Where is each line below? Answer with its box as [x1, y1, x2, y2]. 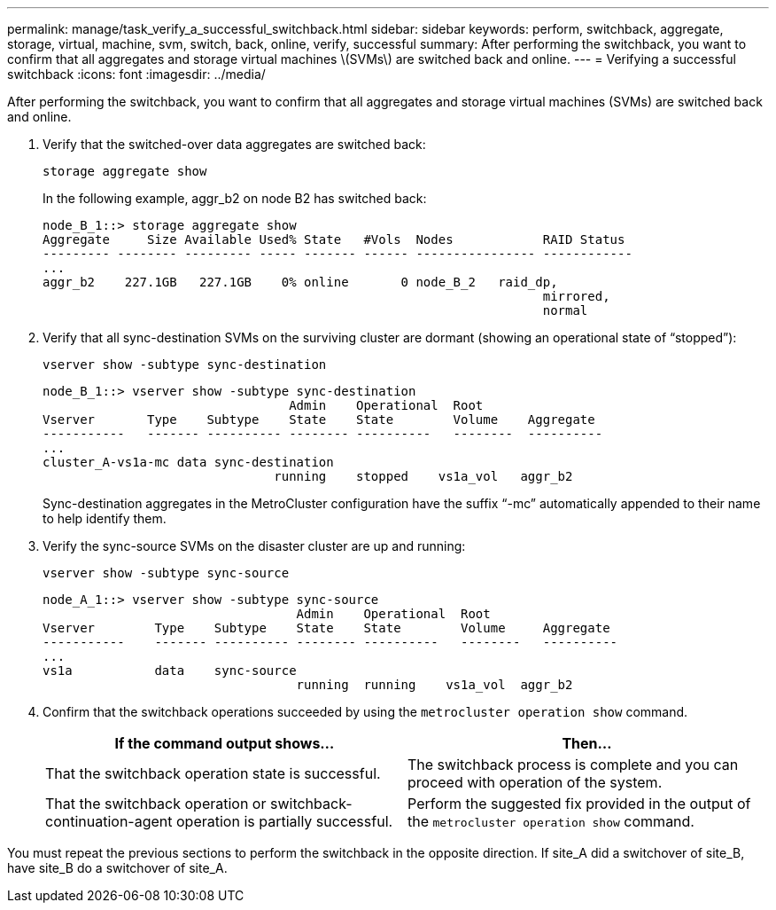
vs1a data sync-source [43, 663, 297, 678]
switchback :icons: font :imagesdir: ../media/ [7, 67, 266, 82]
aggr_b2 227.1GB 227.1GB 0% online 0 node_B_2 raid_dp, [43, 275, 558, 289]
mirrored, [542, 289, 610, 303]
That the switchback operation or [45, 795, 267, 812]
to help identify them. [43, 511, 167, 526]
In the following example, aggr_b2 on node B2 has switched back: [43, 191, 427, 206]
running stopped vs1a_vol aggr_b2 [274, 469, 573, 483]
